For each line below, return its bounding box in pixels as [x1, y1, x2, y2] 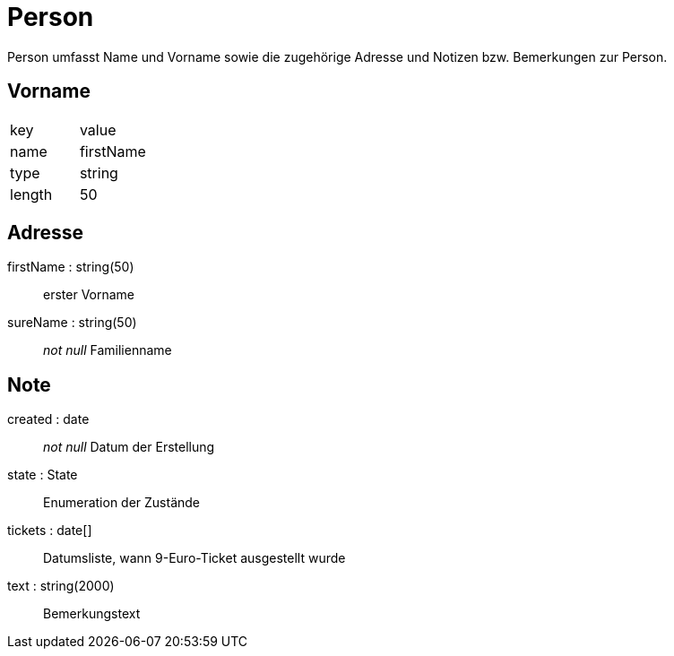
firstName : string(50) [7, 259, 134, 275]
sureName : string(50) [7, 315, 137, 331]
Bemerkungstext [43, 606, 141, 622]
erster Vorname [43, 287, 135, 303]
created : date [7, 411, 90, 427]
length [10, 185, 53, 203]
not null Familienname [43, 342, 172, 358]
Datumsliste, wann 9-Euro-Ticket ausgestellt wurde [43, 550, 346, 566]
